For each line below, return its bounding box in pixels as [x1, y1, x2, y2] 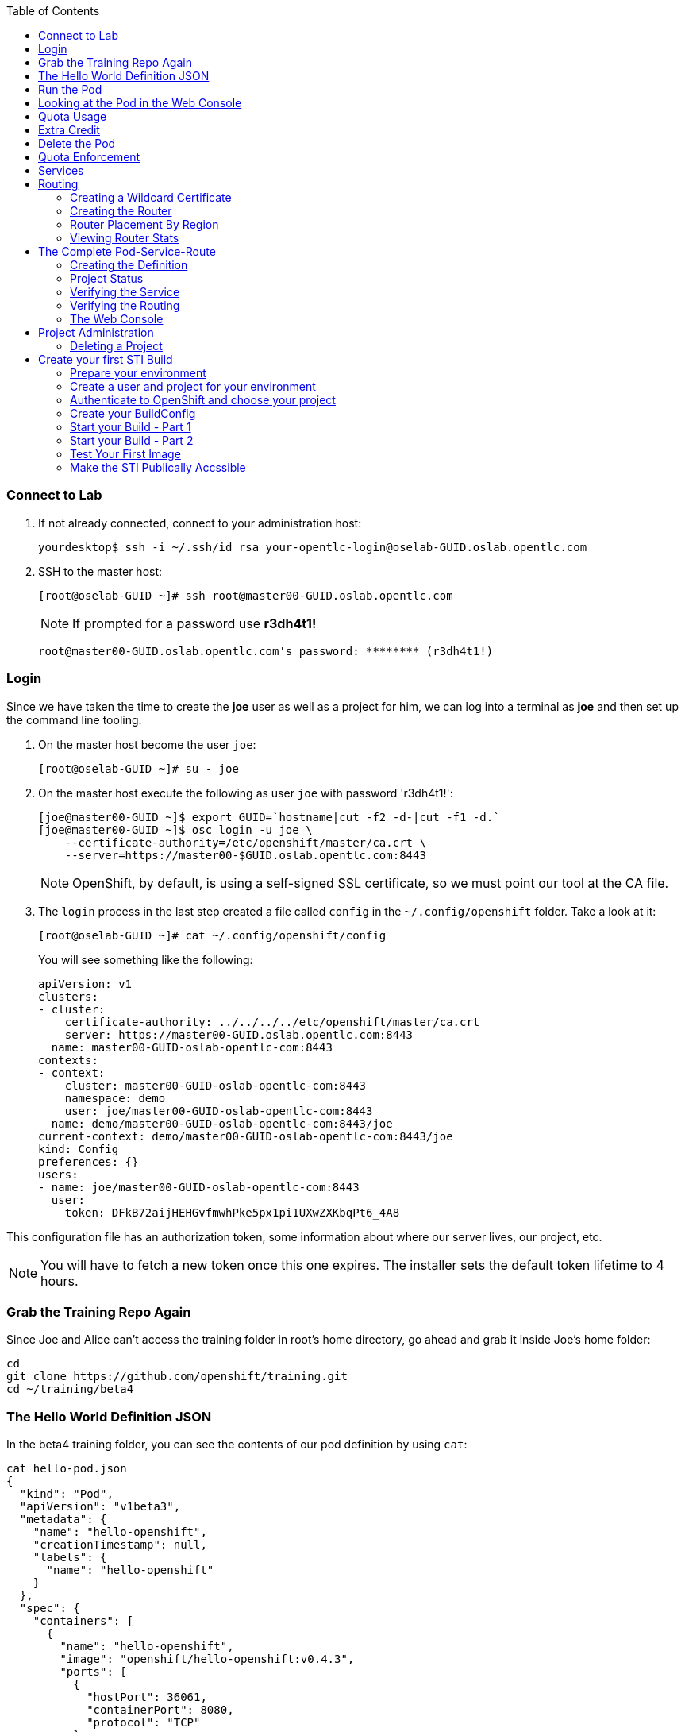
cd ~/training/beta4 [6, 1383, 134, 1396]
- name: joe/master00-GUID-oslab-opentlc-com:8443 [38, 1180, 360, 1194]
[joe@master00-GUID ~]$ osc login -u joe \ [38, 823, 313, 836]
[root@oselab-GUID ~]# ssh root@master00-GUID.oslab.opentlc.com [38, 588, 453, 602]
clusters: [38, 989, 98, 1003]
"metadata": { [19, 1513, 107, 1526]
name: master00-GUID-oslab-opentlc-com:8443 [51, 1040, 333, 1054]
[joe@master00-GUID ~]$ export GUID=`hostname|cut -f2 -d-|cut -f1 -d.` [38, 810, 500, 824]
